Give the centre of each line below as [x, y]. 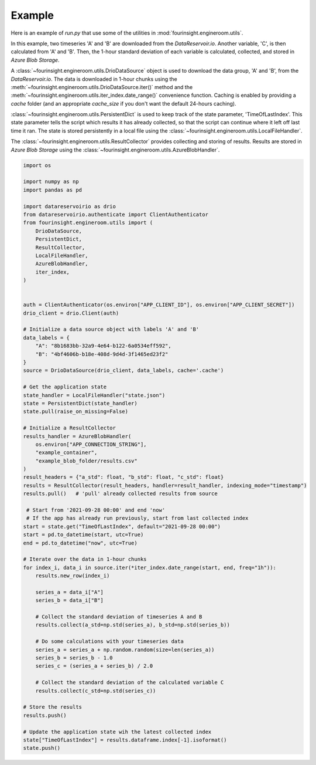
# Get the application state [65, 387]
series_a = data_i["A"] [69, 592]
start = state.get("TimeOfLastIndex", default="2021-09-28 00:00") [122, 526]
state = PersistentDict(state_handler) [80, 403]
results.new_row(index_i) [73, 576]
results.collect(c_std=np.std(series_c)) [96, 690]
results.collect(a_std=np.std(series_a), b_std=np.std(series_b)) [133, 625]
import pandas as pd [52, 190]
